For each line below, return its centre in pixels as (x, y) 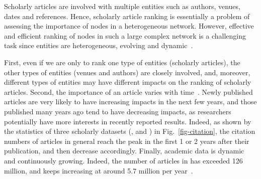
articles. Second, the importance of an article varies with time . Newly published (128, 92)
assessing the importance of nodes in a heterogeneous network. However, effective (129, 26)
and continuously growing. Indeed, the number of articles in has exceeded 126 (123, 160)
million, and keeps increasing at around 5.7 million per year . (99, 170)
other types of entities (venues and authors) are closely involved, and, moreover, (127, 72)
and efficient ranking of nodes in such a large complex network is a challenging (125, 35)
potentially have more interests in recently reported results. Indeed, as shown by (128, 121)
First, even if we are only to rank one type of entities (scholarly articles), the (122, 62)
